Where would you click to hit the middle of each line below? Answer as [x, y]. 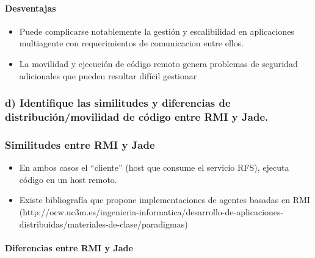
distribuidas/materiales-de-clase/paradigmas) [103, 224]
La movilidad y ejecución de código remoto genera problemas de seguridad [158, 63]
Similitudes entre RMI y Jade [80, 144]
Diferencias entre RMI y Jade [69, 247]
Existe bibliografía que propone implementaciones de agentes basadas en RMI [165, 200]
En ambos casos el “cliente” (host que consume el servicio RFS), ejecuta [154, 167]
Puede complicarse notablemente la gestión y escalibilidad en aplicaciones [157, 31]
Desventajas [31, 8]
